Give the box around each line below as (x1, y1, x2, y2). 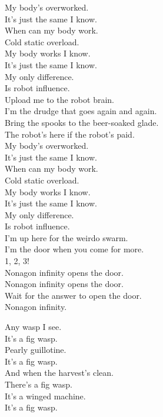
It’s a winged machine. (5, 389, 86, 402)
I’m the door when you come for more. (5, 243, 144, 255)
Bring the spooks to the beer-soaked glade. (5, 116, 159, 128)
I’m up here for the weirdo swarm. (5, 231, 128, 243)
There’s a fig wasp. (5, 378, 72, 390)
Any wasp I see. (5, 321, 62, 333)
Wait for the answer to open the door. (5, 289, 142, 301)
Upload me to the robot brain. (5, 93, 114, 105)
